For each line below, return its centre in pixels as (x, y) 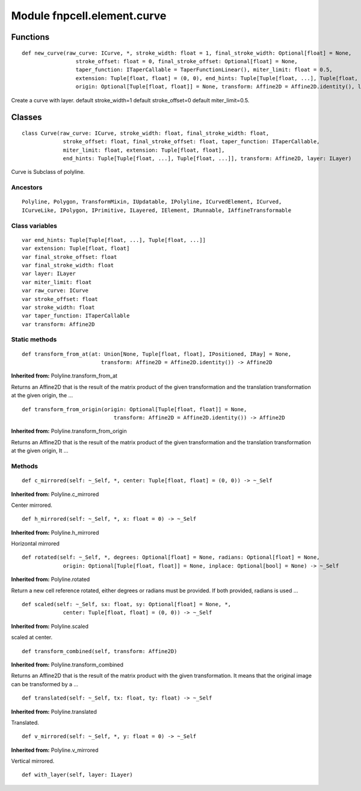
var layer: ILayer (49, 274)
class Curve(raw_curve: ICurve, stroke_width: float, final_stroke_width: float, (146, 133)
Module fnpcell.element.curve (89, 16)
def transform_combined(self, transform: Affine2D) (100, 651)
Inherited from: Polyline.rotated (51, 579)
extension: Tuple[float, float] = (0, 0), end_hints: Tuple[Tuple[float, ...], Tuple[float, (217, 78)
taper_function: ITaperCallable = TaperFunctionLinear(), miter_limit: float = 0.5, (204, 70)
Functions (30, 37)
